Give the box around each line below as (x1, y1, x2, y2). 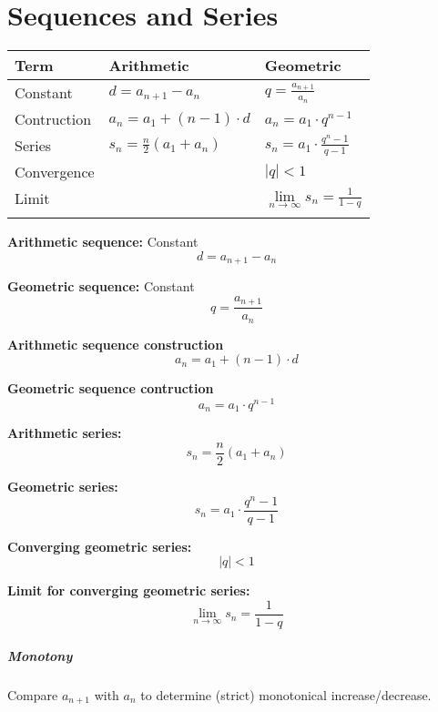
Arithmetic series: (7, 423, 122, 442)
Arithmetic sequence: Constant (7, 232, 199, 251)
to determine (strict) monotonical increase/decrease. (140, 685, 432, 704)
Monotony (7, 646, 73, 665)
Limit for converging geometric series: (7, 581, 250, 600)
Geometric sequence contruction (7, 379, 214, 398)
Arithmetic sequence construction (7, 334, 224, 353)
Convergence (15, 161, 95, 183)
